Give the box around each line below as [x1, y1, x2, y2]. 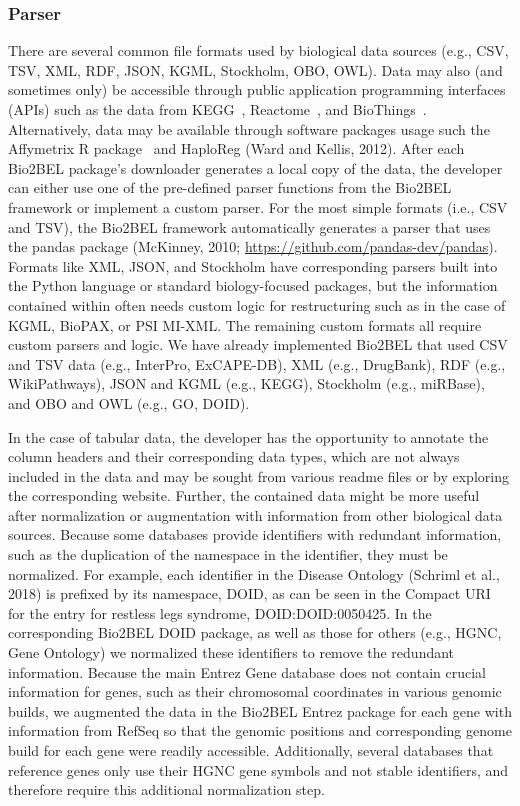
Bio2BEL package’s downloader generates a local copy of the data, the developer [8, 157, 503, 178]
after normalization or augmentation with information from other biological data [8, 504, 503, 525]
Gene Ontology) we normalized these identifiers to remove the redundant [8, 642, 455, 663]
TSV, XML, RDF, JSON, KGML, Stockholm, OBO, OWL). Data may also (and [8, 59, 503, 80]
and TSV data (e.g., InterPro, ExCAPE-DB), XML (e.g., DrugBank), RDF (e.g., [8, 353, 506, 374]
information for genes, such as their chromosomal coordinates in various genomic [8, 681, 502, 702]
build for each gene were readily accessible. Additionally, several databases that [8, 740, 494, 760]
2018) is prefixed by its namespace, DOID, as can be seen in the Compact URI [8, 583, 491, 604]
